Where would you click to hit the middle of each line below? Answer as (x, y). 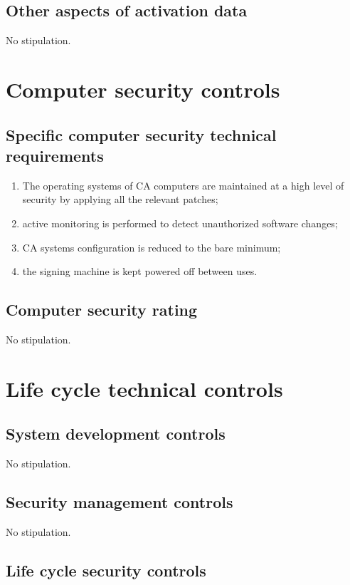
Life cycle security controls (106, 570)
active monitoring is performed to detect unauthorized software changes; (180, 223)
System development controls (116, 434)
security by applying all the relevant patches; (120, 199)
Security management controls (120, 502)
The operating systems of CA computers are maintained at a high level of (183, 185)
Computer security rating (102, 310)
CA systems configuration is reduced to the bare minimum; (152, 247)
